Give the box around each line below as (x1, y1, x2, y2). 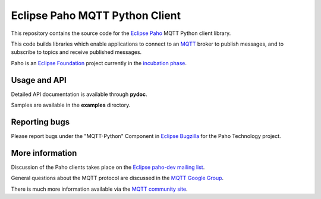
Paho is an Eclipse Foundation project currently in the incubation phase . (11, 59, 187, 66)
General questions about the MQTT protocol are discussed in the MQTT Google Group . (11, 175, 224, 182)
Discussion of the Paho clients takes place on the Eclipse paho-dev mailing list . (11, 163, 205, 171)
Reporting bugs (11, 117, 70, 127)
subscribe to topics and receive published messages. (11, 49, 142, 56)
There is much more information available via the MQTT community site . (11, 185, 188, 192)
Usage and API (11, 75, 67, 85)
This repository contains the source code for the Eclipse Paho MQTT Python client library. (11, 30, 231, 37)
